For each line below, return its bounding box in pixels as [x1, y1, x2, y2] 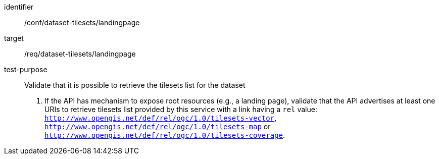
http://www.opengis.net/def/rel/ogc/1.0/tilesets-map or [44, 122, 271, 131]
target [4, 34, 24, 42]
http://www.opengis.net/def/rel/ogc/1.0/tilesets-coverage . [44, 131, 285, 139]
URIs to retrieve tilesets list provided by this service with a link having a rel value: [44, 105, 317, 114]
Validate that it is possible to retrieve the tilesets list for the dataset [24, 81, 246, 89]
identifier [4, 3, 34, 11]
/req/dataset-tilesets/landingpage [24, 49, 136, 58]
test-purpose [4, 65, 47, 74]
